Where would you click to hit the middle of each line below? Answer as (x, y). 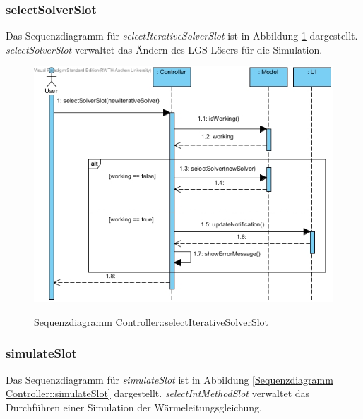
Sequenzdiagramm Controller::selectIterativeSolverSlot (151, 321)
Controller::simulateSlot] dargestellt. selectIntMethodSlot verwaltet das (158, 393)
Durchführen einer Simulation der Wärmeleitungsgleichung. (134, 407)
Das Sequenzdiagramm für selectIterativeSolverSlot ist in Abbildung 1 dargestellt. (182, 36)
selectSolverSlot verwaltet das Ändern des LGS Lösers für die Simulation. (164, 49)
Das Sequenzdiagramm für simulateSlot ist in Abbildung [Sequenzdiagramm (169, 379)
